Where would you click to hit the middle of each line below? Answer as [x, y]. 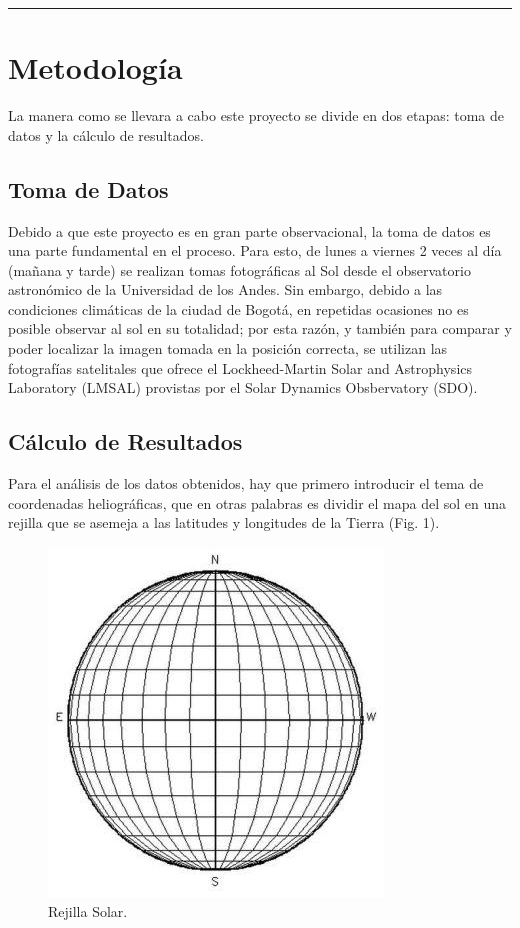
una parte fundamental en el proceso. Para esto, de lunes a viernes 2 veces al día [255, 250]
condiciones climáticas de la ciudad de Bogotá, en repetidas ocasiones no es [238, 308]
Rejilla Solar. [88, 911]
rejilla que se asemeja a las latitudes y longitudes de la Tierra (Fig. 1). [224, 522]
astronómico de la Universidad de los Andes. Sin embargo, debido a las [225, 289]
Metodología [95, 67]
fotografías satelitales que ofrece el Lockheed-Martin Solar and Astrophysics [240, 367]
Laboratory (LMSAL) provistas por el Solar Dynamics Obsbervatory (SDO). [243, 387]
